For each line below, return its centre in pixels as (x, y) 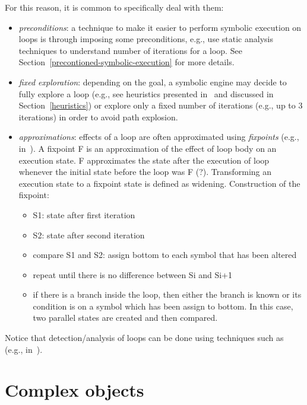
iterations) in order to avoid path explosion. (98, 117)
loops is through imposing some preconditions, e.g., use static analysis (146, 39)
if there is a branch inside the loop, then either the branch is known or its (167, 294)
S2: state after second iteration (89, 235)
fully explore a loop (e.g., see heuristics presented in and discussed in (146, 93)
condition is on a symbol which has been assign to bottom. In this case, (163, 306)
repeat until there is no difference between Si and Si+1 (133, 274)
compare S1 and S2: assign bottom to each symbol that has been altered (165, 255)
